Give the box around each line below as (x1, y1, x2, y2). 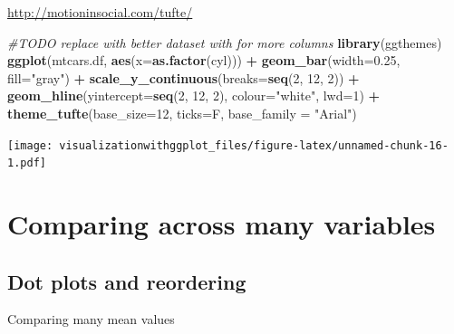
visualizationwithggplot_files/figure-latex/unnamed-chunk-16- (59, 138, 449, 152)
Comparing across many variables (7, 205, 436, 243)
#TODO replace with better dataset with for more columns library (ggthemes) (7, 33, 442, 52)
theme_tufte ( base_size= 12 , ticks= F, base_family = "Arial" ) (7, 103, 357, 122)
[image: (7, 138, 53, 152)
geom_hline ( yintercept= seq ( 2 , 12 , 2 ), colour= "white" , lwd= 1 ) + (7, 86, 381, 105)
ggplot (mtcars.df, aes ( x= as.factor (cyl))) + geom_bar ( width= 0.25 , (7, 51, 401, 70)
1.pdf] (7, 157, 46, 170)
